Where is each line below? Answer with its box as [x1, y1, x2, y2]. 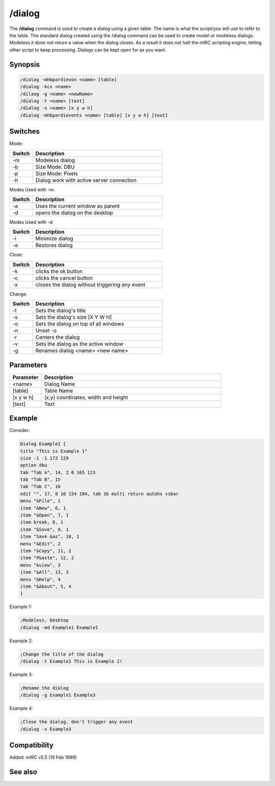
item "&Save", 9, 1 [20, 526, 69, 532]
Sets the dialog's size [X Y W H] [35, 314, 112, 321]
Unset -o [35, 327, 57, 334]
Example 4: [9, 706, 33, 712]
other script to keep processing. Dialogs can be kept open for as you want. [9, 46, 167, 53]
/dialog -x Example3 [20, 726, 71, 732]
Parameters [9, 361, 47, 369]
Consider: [9, 427, 30, 433]
